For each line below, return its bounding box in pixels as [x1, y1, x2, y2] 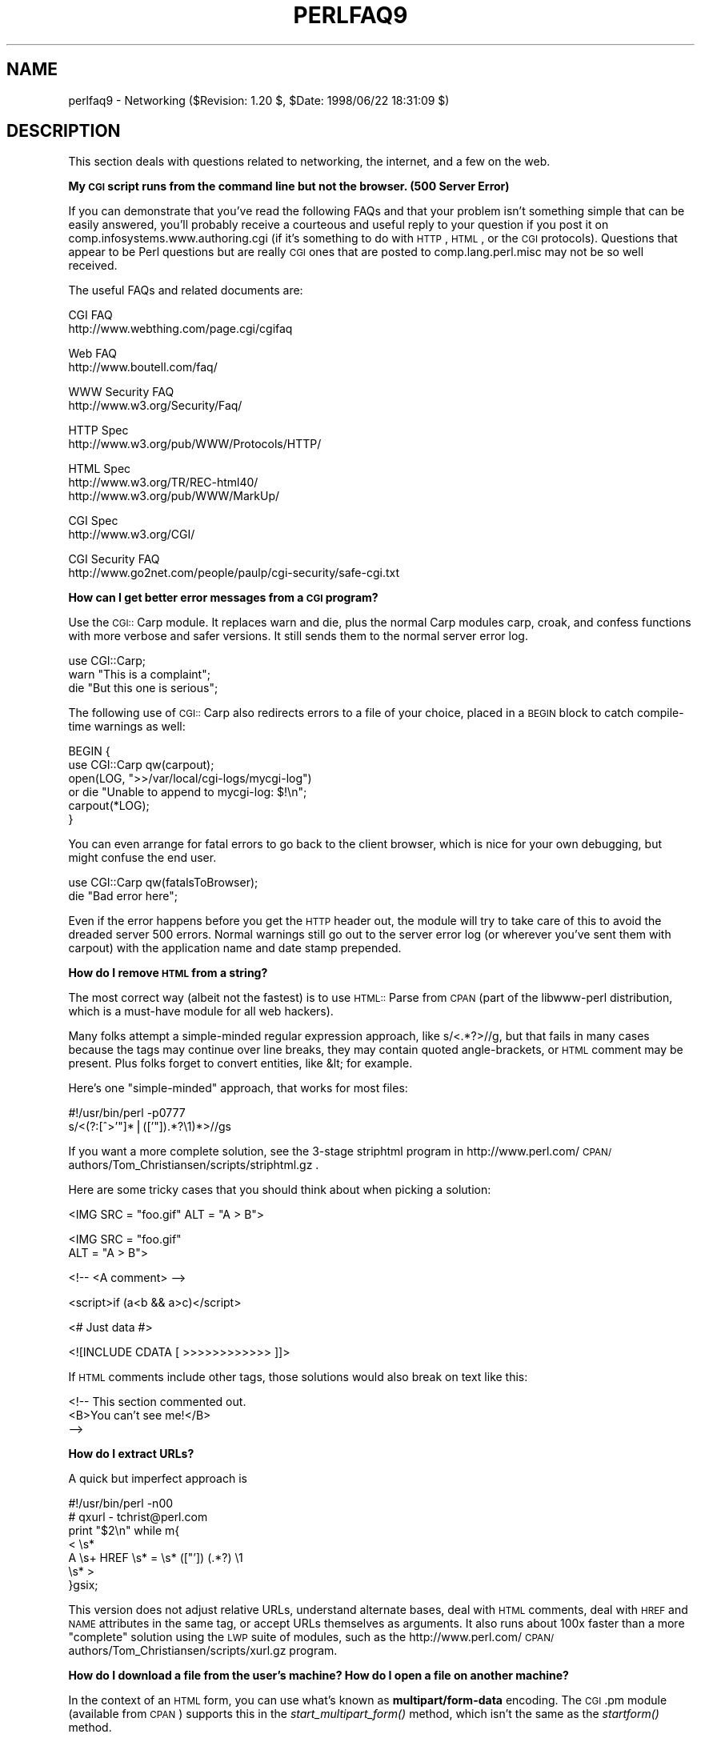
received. [68, 258, 118, 273]
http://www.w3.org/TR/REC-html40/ [68, 475, 258, 490]
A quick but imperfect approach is [68, 1472, 247, 1486]
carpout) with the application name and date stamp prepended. [68, 941, 402, 955]
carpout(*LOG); [68, 799, 150, 813]
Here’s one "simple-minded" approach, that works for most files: [68, 1081, 408, 1095]
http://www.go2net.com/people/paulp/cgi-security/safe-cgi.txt [68, 566, 400, 580]
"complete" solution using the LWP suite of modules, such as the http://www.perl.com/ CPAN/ [68, 1630, 555, 1644]
